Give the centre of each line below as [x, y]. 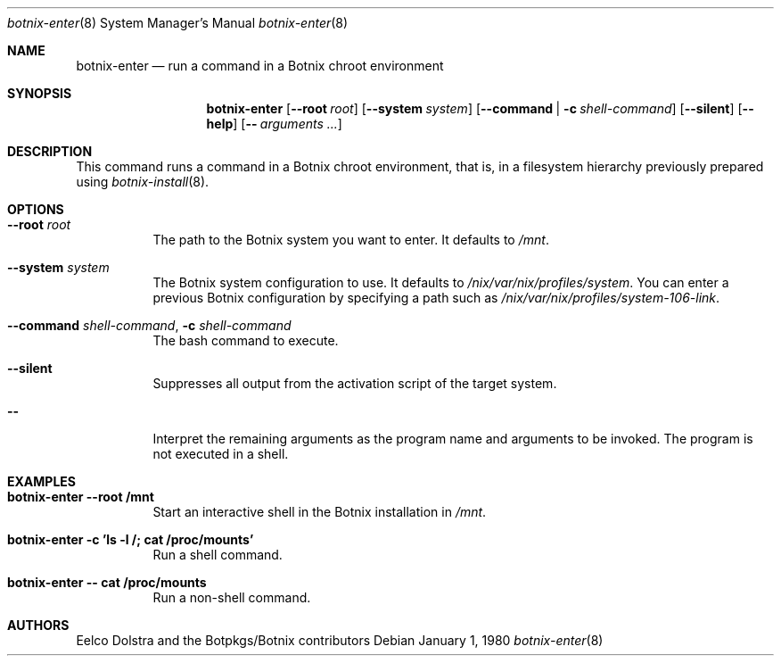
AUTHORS [38, 625]
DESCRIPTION [50, 151]
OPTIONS [36, 209]
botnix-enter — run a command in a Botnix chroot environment [260, 66]
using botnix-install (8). [143, 182]
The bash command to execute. [246, 340]
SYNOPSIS [40, 93]
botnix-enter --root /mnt [81, 497]
